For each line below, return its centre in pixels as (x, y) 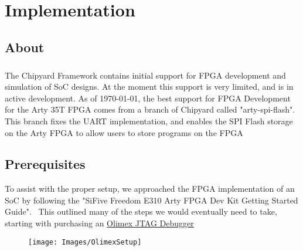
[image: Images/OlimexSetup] (85, 242)
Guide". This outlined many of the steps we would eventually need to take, (141, 211)
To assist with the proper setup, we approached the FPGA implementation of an (150, 189)
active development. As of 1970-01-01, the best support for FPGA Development (148, 98)
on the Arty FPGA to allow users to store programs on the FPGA (124, 132)
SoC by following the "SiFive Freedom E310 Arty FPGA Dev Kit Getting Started (151, 200)
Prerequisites (45, 164)
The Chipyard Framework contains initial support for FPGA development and (145, 75)
